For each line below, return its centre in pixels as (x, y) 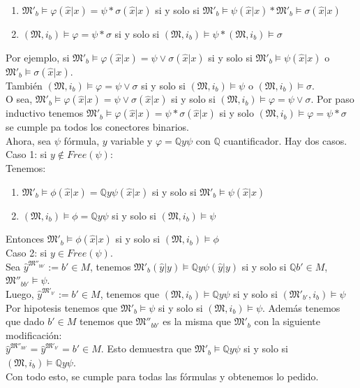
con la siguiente (287, 321)
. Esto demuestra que (146, 349)
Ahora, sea (29, 140)
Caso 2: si (27, 253)
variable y (132, 140)
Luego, (20, 293)
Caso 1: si (27, 154)
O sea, (19, 99)
